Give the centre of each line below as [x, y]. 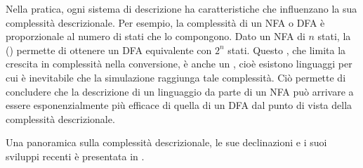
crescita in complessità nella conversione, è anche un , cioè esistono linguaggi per [179, 64]
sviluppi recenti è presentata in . [75, 156]
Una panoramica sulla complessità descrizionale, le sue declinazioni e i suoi [166, 142]
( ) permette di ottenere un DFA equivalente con [109, 50]
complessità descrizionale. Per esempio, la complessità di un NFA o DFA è [165, 22]
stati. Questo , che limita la [287, 50]
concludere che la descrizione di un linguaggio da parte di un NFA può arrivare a [180, 91]
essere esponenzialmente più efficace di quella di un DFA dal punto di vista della [179, 105]
